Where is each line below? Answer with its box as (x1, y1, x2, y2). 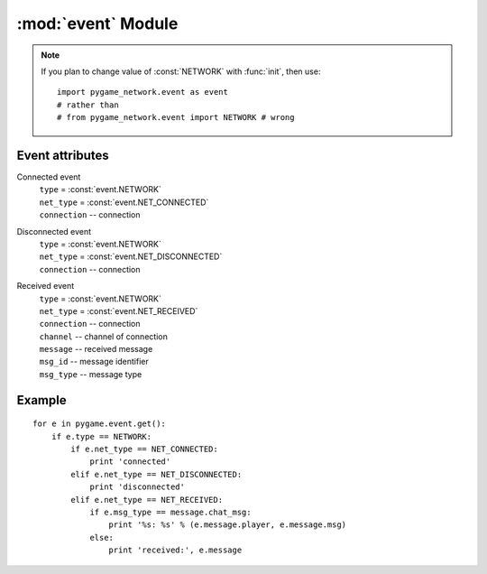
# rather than (57, 99, 119, 110)
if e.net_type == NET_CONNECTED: (70, 444, 218, 455)
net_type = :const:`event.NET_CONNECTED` (39, 197, 209, 208)
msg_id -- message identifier (39, 356, 149, 367)
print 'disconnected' (89, 482, 185, 492)
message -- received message (39, 344, 153, 355)
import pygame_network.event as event (57, 87, 229, 97)
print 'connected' (89, 457, 171, 467)
